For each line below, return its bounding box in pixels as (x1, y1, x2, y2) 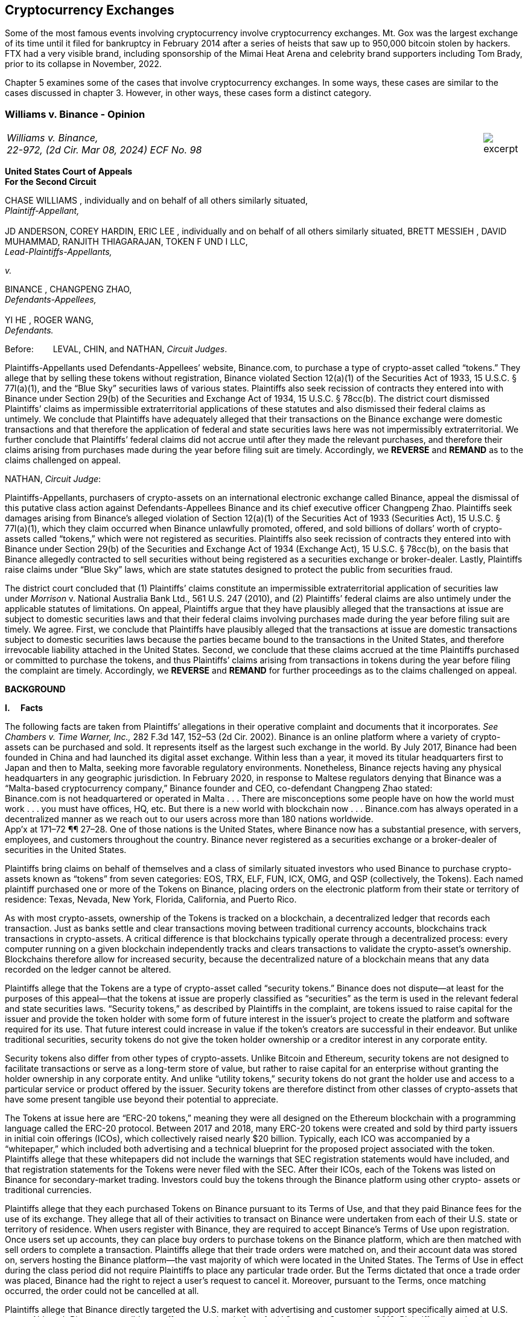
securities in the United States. (5, 845, 127, 855)
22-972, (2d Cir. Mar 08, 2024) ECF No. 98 (7, 144, 202, 156)
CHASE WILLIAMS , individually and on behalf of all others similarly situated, (5, 195, 308, 206)
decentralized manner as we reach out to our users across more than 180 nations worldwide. (5, 814, 374, 825)
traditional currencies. (5, 1185, 92, 1196)
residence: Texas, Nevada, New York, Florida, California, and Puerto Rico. (5, 894, 297, 905)
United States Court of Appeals (5, 166, 133, 177)
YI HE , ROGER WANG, (5, 315, 94, 326)
